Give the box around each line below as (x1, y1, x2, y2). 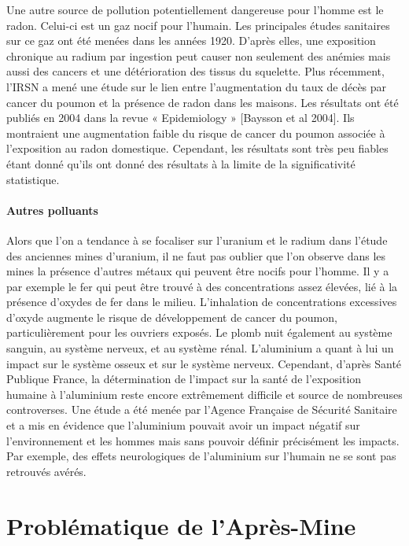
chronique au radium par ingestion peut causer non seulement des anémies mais (6, 47, 391, 64)
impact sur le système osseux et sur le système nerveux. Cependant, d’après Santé (6, 355, 402, 371)
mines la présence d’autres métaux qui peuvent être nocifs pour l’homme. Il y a (6, 263, 389, 279)
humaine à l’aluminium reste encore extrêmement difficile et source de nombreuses (6, 386, 403, 402)
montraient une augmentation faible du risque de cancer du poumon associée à (6, 124, 385, 141)
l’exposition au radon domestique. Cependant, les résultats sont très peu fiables (6, 140, 389, 157)
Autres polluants (6, 201, 98, 218)
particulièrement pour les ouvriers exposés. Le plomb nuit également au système (6, 324, 392, 341)
